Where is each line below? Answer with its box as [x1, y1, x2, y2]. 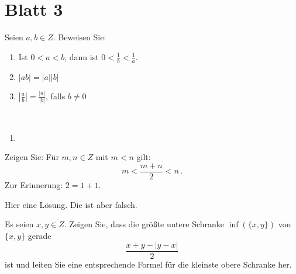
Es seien [5, 218, 34, 230]
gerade [27, 229, 51, 241]
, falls [46, 89, 66, 102]
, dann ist [64, 50, 99, 63]
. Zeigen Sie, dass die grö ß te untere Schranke [64, 218, 225, 230]
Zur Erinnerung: [5, 179, 63, 191]
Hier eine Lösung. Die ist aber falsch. [5, 198, 137, 210]
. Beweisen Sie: [53, 31, 106, 43]
